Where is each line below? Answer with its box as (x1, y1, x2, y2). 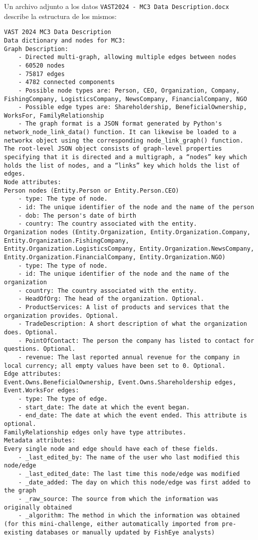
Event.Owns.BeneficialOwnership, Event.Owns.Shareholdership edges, (4, 378, 237, 386)
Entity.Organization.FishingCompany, (4, 237, 129, 244)
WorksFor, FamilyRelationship (4, 112, 104, 119)
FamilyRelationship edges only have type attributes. (4, 428, 187, 436)
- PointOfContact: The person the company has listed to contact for (18, 337, 255, 344)
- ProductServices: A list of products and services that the (18, 303, 230, 311)
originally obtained (4, 503, 72, 511)
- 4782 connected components (18, 79, 115, 86)
